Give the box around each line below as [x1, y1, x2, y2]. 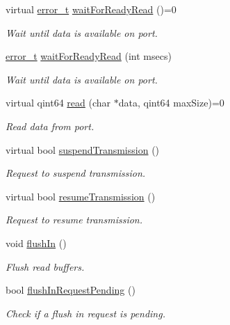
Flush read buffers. [6, 259, 85, 274]
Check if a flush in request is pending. [6, 306, 165, 320]
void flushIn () [6, 235, 67, 250]
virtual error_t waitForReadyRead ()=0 [6, 2, 176, 16]
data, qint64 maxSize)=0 [118, 95, 224, 110]
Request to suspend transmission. [6, 166, 146, 180]
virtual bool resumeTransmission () [6, 189, 156, 203]
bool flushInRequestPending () [6, 283, 135, 297]
